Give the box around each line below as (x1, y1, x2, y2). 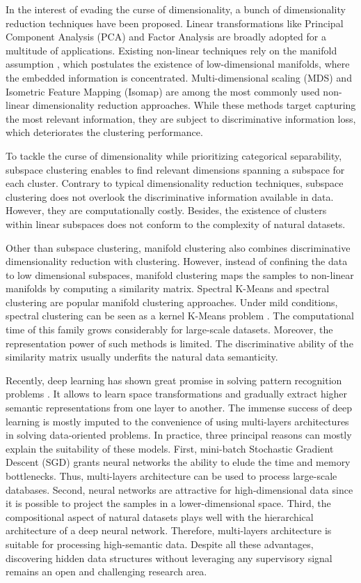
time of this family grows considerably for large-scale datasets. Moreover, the (6, 322, 333, 337)
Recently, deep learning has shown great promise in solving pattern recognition (6, 372, 342, 387)
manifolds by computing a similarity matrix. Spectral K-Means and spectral (6, 281, 330, 296)
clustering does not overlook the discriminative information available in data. (6, 189, 334, 204)
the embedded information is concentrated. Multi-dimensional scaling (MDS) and (6, 70, 352, 84)
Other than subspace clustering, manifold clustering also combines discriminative (6, 240, 351, 255)
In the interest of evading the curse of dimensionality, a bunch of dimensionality (6, 2, 346, 16)
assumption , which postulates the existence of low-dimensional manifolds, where (6, 56, 350, 71)
